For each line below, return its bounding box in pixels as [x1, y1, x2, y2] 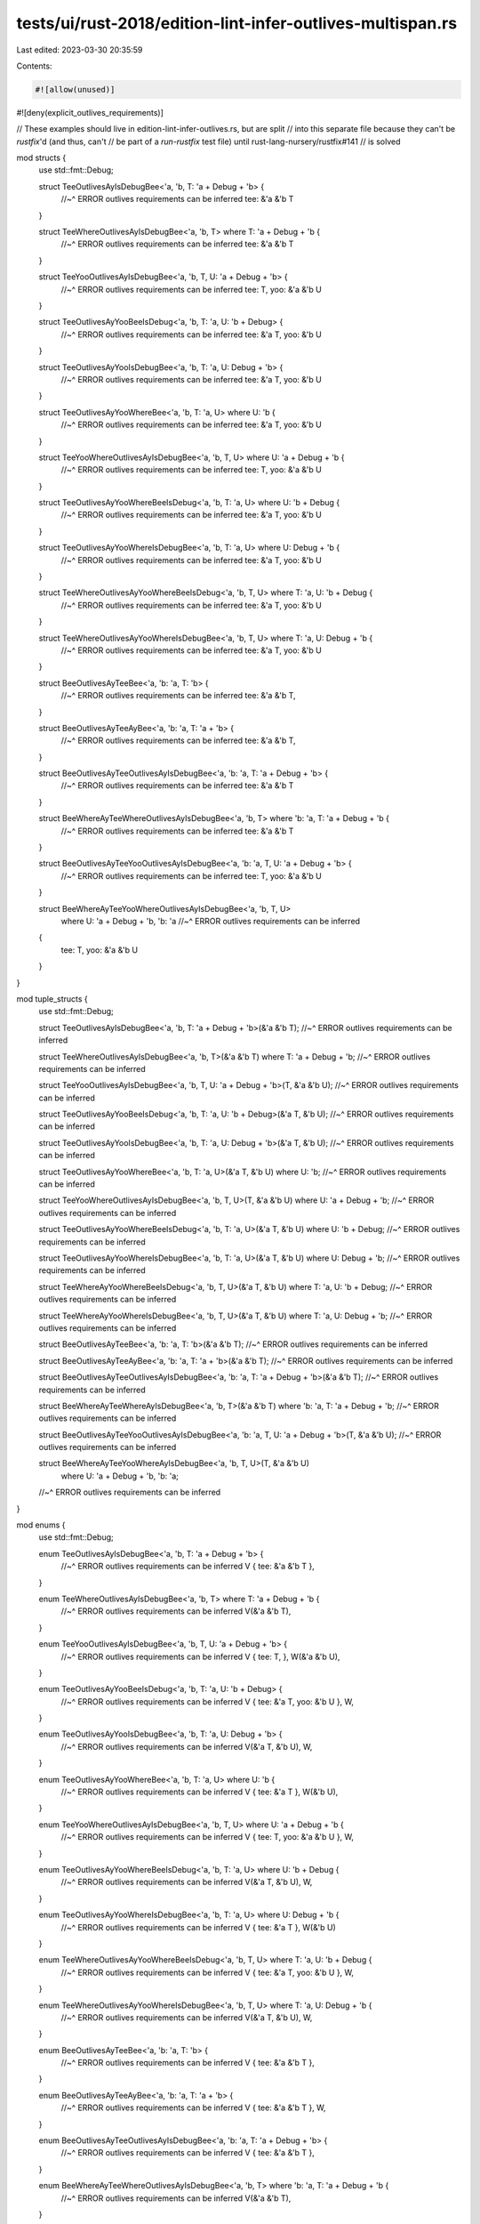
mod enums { [16, 1519, 66, 1530]
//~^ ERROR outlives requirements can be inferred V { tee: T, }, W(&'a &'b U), [60, 1651, 340, 1662]
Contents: [16, 60, 52, 71]
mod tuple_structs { [16, 993, 88, 1004]
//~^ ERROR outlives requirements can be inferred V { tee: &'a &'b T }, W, [60, 2102, 326, 2113]
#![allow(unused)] [35, 85, 116, 94]
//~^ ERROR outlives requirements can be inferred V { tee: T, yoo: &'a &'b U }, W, [60, 1832, 355, 1842]
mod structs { [16, 152, 67, 164]
